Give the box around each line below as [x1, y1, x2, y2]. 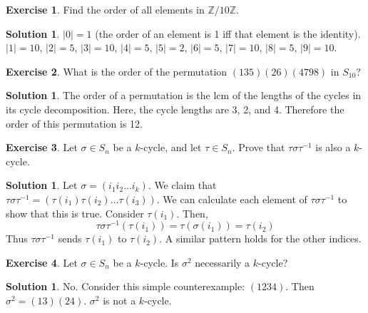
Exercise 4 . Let [6, 255, 78, 270]
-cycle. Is [140, 255, 179, 270]
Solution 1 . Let [6, 178, 78, 193]
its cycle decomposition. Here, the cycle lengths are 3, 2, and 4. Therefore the [6, 101, 344, 116]
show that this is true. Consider [6, 205, 144, 220]
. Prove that [232, 140, 285, 155]
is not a [103, 292, 136, 307]
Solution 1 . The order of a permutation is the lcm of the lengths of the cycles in [6, 88, 362, 103]
